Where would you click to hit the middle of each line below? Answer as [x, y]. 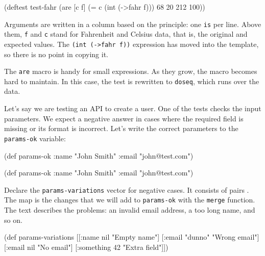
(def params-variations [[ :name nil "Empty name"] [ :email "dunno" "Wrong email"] [132, 237]
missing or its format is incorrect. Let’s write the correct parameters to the [121, 128]
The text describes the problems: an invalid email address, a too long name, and [130, 210]
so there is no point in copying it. [56, 54]
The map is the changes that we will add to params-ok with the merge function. [130, 200]
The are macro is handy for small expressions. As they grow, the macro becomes [131, 71]
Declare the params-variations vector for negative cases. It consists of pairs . [127, 189]
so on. [13, 220]
